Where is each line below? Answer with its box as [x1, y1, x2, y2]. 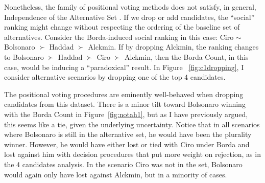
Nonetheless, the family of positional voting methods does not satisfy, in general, [4, 2, 256, 12]
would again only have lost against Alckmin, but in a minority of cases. [4, 169, 227, 179]
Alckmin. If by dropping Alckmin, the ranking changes [88, 41, 259, 52]
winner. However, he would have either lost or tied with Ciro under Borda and [4, 139, 250, 149]
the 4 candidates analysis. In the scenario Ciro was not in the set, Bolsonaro [4, 158, 243, 169]
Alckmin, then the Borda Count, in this [125, 51, 249, 62]
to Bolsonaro [4, 51, 44, 62]
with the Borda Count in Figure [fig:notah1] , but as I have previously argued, [4, 108, 248, 119]
